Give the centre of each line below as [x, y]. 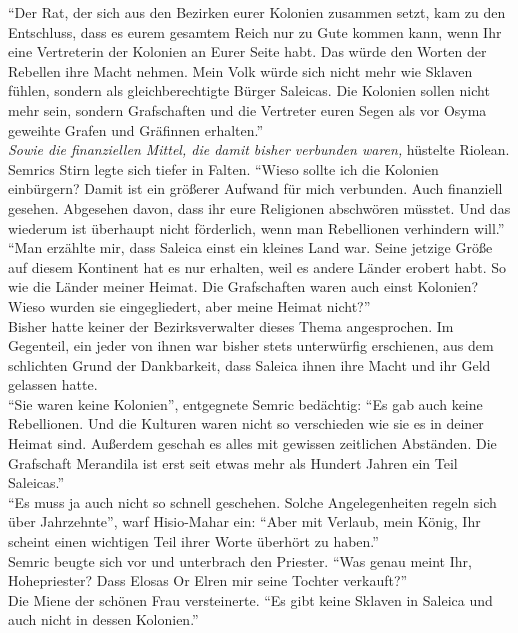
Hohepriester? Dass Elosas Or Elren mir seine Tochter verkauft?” [208, 580]
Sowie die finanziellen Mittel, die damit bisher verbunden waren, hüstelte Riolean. [259, 149]
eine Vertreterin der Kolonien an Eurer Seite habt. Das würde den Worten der [247, 51]
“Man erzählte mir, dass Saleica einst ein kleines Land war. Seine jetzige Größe [250, 247]
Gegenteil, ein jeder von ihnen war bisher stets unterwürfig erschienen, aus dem [251, 345]
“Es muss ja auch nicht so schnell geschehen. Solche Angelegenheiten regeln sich [252, 501]
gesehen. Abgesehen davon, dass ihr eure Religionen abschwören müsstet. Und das [259, 207]
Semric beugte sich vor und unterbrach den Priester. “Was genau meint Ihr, [240, 560]
